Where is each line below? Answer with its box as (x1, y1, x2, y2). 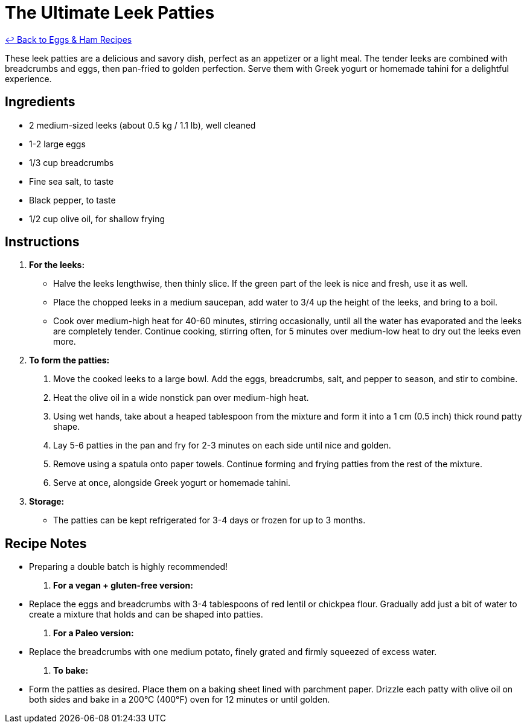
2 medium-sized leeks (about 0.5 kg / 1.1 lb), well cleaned (29, 120, 256, 130)
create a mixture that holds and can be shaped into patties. (29, 609, 263, 620)
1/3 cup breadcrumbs (29, 157, 114, 168)
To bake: (53, 665, 89, 676)
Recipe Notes (5, 535, 87, 551)
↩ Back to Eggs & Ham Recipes (5, 34, 132, 45)
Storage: (29, 496, 65, 507)
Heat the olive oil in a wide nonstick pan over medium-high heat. (53, 392, 309, 403)
